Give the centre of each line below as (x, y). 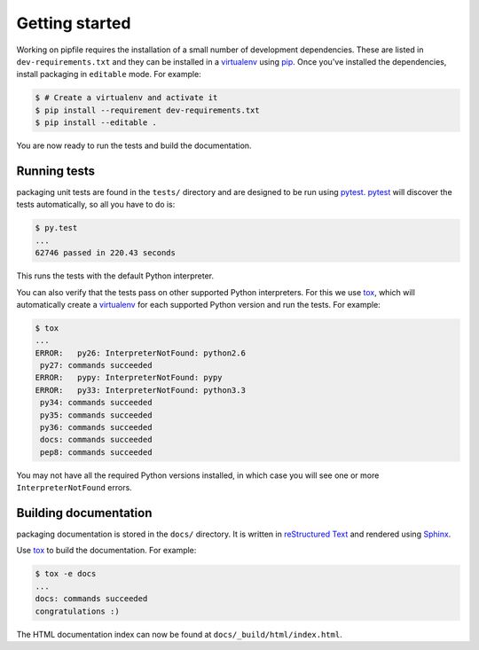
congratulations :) (77, 611)
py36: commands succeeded (96, 427)
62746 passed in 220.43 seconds (106, 253)
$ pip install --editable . (96, 123)
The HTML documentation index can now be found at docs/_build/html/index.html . (179, 634)
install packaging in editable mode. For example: (109, 74)
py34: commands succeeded (96, 403)
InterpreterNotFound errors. (74, 488)
